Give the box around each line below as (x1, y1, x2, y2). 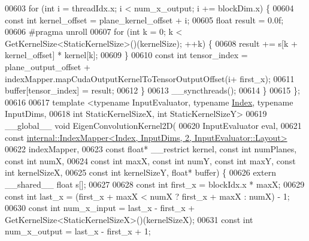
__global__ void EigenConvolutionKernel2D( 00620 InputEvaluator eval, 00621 (5, 119, 302, 131)
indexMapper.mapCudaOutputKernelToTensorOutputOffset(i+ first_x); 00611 (5, 72, 295, 85)
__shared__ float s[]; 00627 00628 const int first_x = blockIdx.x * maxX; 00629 (5, 177, 305, 190)
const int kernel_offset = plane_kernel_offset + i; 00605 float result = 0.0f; (5, 13, 284, 26)
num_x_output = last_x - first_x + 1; (5, 225, 151, 237)
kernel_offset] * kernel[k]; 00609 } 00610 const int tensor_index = (5, 49, 248, 61)
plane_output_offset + (5, 60, 90, 73)
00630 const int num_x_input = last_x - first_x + (5, 201, 195, 214)
